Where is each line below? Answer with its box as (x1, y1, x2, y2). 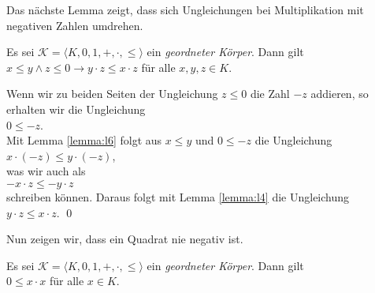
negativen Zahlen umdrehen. (6, 17, 143, 33)
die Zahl (250, 85, 290, 102)
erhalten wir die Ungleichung (6, 100, 146, 117)
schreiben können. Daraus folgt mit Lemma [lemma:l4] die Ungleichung (6, 188, 350, 205)
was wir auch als (6, 163, 86, 179)
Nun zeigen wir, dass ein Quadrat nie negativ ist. (6, 231, 243, 247)
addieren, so (310, 85, 369, 102)
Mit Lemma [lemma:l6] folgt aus (6, 132, 162, 148)
